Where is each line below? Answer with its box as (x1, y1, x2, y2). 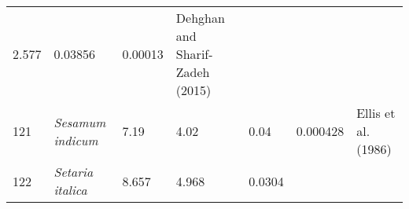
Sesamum (53, 112, 106, 131)
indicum (53, 130, 98, 149)
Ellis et (356, 104, 396, 122)
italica (53, 181, 87, 199)
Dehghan (175, 9, 225, 27)
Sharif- (175, 45, 213, 63)
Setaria (53, 163, 94, 181)
